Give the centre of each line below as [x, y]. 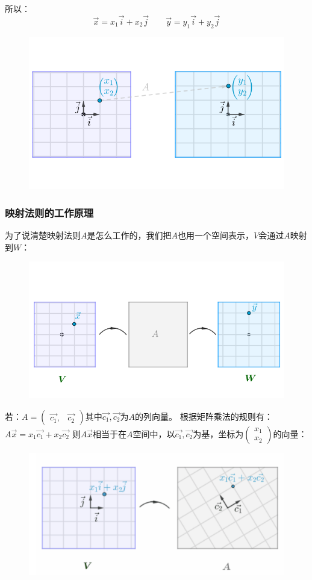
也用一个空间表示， [216, 235]
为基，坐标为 [218, 433]
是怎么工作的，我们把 [129, 235]
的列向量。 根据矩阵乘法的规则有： [204, 416]
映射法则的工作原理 [49, 212]
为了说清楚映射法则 [43, 235]
